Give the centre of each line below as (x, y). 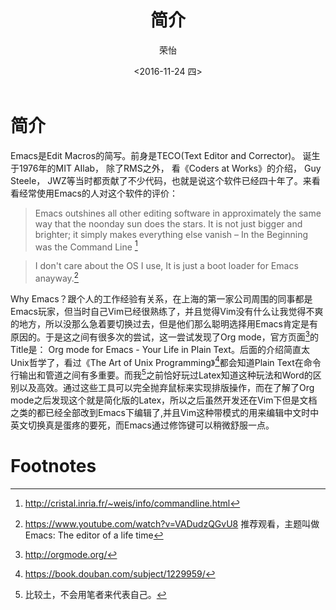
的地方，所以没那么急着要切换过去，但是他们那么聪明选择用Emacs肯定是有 (164, 324)
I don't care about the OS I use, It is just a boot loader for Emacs (166, 266)
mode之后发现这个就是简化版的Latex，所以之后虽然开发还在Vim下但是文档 (164, 400)
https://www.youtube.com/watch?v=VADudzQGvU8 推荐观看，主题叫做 (172, 523)
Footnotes (53, 466)
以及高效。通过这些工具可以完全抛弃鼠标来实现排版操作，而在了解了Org (166, 387)
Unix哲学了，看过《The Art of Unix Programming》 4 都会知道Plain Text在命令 (166, 361)
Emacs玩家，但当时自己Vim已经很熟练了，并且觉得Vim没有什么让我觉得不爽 (167, 311)
